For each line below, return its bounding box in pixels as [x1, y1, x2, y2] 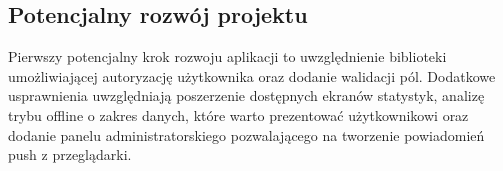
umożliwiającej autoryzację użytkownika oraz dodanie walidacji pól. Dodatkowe [8, 65, 496, 86]
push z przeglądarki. [8, 144, 132, 165]
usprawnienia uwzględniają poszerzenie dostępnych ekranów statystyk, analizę [8, 85, 485, 106]
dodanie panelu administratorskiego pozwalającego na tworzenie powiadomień [8, 124, 485, 145]
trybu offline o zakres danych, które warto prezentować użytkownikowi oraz [8, 104, 469, 125]
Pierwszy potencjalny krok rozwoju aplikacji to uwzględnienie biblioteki [8, 46, 447, 67]
